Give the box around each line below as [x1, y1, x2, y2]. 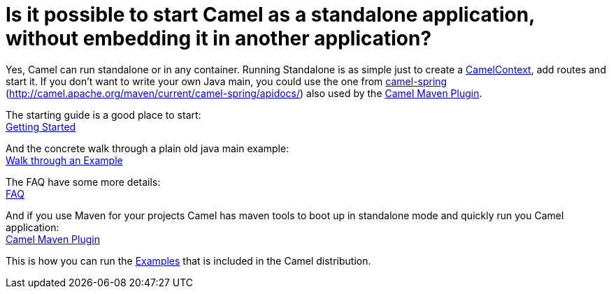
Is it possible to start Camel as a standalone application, [6, 3, 535, 27]
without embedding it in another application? [6, 27, 432, 50]
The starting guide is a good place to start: [6, 108, 201, 121]
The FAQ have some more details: [6, 175, 161, 188]
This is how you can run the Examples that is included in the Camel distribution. [6, 254, 371, 267]
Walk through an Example [6, 154, 123, 166]
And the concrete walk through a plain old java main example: [6, 142, 289, 154]
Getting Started [6, 120, 76, 133]
